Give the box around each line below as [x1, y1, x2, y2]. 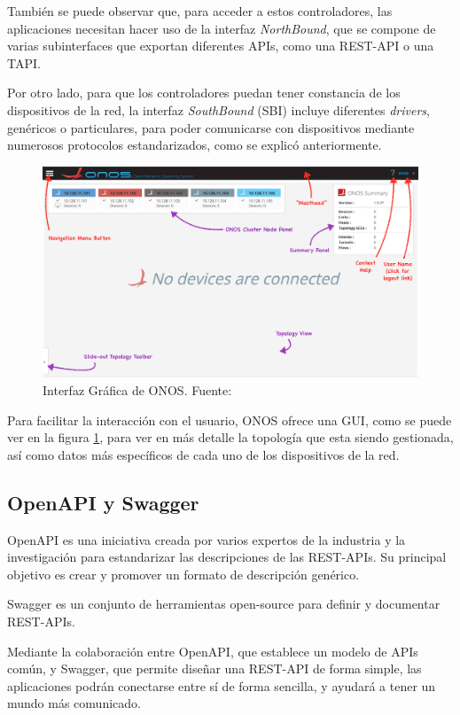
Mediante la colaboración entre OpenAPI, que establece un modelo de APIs [7, 641, 418, 660]
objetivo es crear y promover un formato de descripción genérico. [7, 564, 360, 583]
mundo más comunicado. [7, 694, 141, 712]
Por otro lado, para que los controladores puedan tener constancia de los [7, 83, 401, 102]
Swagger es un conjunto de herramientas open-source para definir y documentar [7, 595, 441, 613]
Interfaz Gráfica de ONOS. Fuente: [43, 381, 232, 400]
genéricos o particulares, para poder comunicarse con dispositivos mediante [7, 118, 415, 136]
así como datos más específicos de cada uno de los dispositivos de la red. [7, 445, 400, 463]
